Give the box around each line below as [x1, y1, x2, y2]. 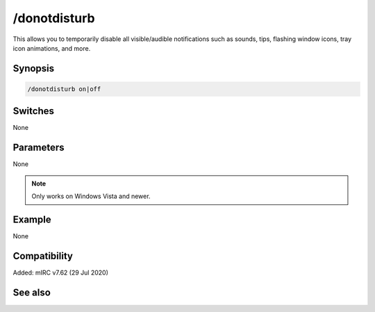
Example [12, 213, 51, 225]
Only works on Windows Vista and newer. [31, 192, 151, 201]
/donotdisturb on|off [27, 85, 101, 93]
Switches [12, 105, 55, 117]
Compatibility [12, 250, 73, 262]
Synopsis [12, 63, 55, 74]
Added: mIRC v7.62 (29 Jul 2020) [12, 268, 109, 277]
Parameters [12, 142, 65, 154]
